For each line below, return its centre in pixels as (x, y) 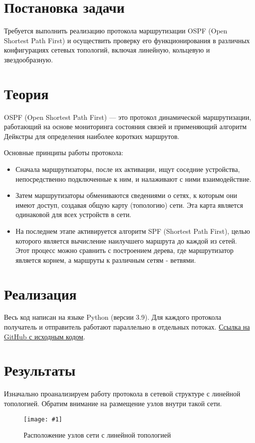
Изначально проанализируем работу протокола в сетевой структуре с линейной (122, 394)
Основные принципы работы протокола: (64, 152)
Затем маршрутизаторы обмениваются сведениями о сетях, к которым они (126, 195)
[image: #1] (43, 419)
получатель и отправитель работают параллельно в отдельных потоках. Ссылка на (127, 327)
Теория (26, 93)
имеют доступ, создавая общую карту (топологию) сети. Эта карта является (129, 205)
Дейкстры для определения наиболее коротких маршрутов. (92, 136)
